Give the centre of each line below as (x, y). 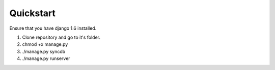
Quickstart (33, 13)
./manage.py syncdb (44, 51)
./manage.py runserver (46, 58)
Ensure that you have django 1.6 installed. (53, 28)
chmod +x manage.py (45, 44)
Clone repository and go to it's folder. (61, 37)
